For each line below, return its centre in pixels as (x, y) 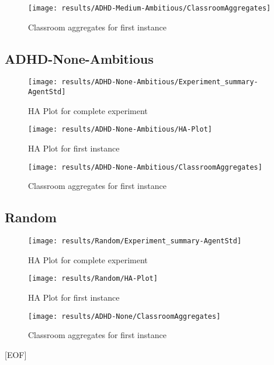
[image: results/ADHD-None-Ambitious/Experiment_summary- (143, 82)
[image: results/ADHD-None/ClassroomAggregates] (124, 316)
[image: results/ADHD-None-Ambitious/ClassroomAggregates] (145, 167)
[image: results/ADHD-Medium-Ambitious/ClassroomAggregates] (150, 8)
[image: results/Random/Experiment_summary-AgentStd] (135, 241)
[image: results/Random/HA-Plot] (93, 279)
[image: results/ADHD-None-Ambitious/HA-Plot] (120, 130)
